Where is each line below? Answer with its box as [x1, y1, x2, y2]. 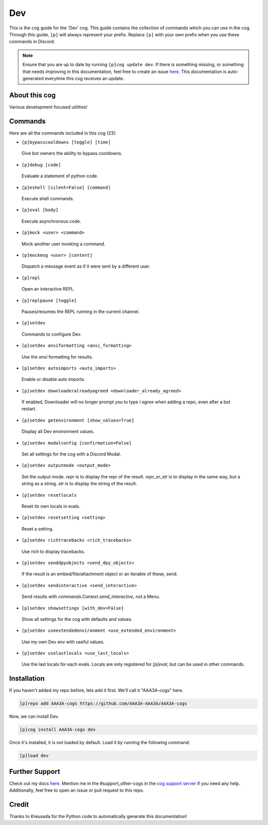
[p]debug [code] [21, 162, 62, 167]
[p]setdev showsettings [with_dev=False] [21, 605, 124, 611]
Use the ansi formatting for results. [21, 354, 93, 360]
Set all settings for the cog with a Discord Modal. [21, 451, 121, 457]
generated [22, 75, 44, 81]
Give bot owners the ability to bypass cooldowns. [21, 150, 123, 156]
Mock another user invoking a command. [21, 241, 106, 247]
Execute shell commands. [21, 196, 74, 202]
